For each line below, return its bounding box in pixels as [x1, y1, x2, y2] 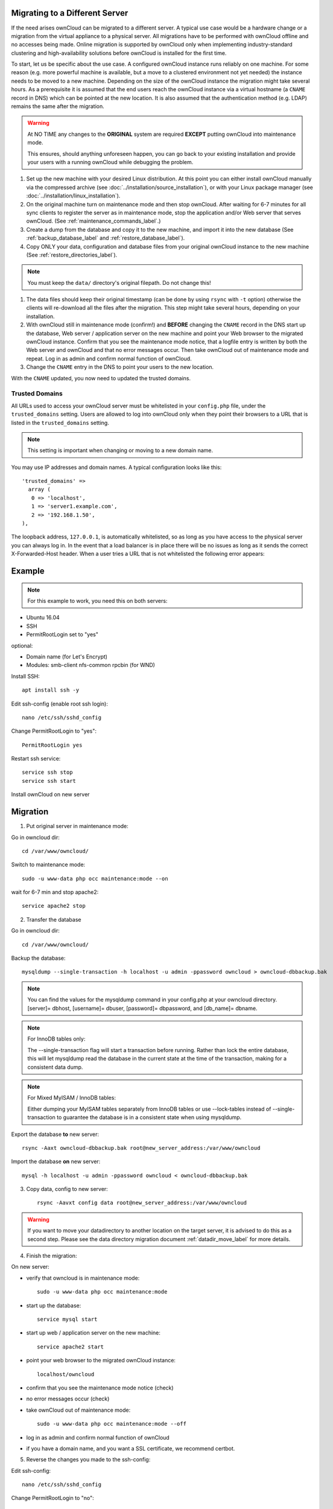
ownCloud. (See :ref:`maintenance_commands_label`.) [26, 217, 161, 225]
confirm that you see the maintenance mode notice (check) [26, 1384, 174, 1391]
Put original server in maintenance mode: [26, 823, 129, 830]
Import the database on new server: [11, 1158, 101, 1165]
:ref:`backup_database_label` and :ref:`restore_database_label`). [26, 234, 185, 241]
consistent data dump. [27, 1063, 83, 1071]
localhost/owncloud [37, 1371, 95, 1377]
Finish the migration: [26, 1252, 77, 1260]
